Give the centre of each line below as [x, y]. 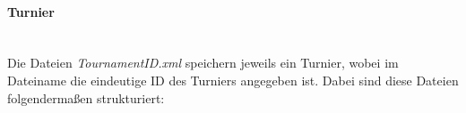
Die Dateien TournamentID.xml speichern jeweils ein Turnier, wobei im [203, 63]
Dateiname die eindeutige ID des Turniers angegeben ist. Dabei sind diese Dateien [233, 80]
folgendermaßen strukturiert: [86, 97]
